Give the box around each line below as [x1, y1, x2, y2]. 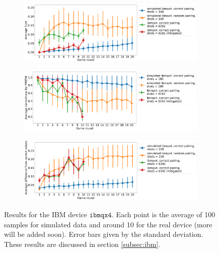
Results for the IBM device [4, 209, 88, 219]
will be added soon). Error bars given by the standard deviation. [4, 229, 203, 239]
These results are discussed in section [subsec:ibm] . [4, 238, 161, 249]
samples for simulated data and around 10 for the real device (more [4, 219, 212, 229]
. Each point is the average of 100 [111, 209, 215, 219]
